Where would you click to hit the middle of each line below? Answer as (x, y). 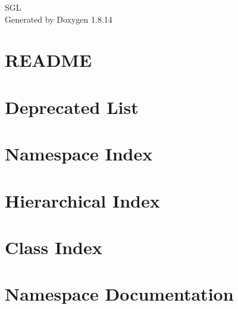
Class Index (54, 247)
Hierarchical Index (82, 200)
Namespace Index (79, 154)
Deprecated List (72, 106)
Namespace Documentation (119, 294)
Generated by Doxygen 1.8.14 (59, 19)
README (48, 60)
